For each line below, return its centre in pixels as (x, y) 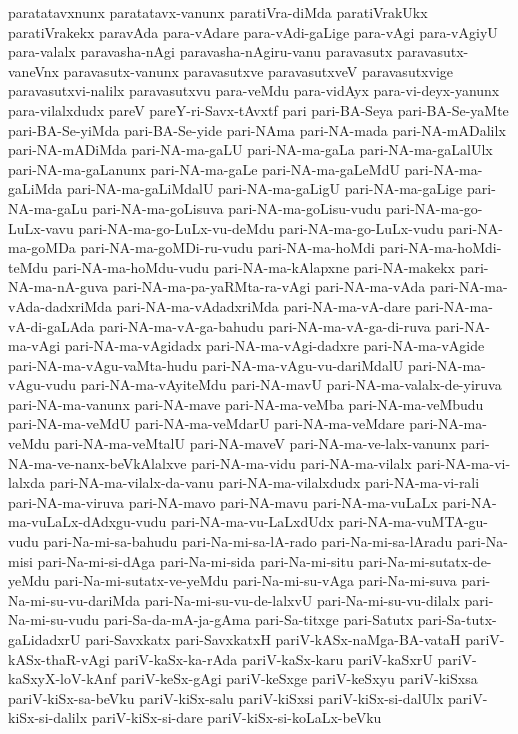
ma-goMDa (42, 247)
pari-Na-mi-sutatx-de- (425, 560)
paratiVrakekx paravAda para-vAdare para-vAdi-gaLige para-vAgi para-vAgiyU (253, 31)
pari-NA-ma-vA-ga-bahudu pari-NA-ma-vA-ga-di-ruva (265, 325)
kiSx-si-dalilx (48, 717)
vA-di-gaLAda (51, 325)
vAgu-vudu (42, 384)
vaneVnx (33, 70)
